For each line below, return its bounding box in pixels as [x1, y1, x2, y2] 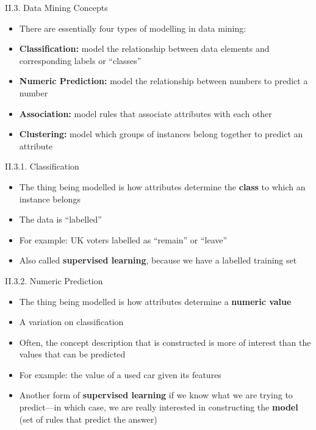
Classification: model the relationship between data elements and [19, 42, 270, 55]
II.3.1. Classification [5, 160, 79, 173]
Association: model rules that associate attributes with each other [19, 107, 272, 120]
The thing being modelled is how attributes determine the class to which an [19, 180, 306, 193]
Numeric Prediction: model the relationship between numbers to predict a [19, 74, 308, 87]
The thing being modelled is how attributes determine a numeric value [19, 295, 292, 307]
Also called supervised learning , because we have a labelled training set [19, 254, 297, 267]
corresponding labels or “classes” [19, 54, 142, 66]
